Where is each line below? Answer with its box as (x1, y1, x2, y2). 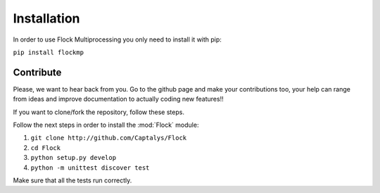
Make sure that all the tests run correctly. (13, 176, 132, 185)
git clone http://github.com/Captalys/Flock (30, 134, 187, 142)
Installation (13, 11, 80, 26)
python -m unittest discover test (30, 163, 150, 172)
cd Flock (30, 144, 61, 151)
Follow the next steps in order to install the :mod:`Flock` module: (13, 120, 199, 130)
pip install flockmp (13, 48, 84, 56)
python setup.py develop (30, 154, 116, 162)
